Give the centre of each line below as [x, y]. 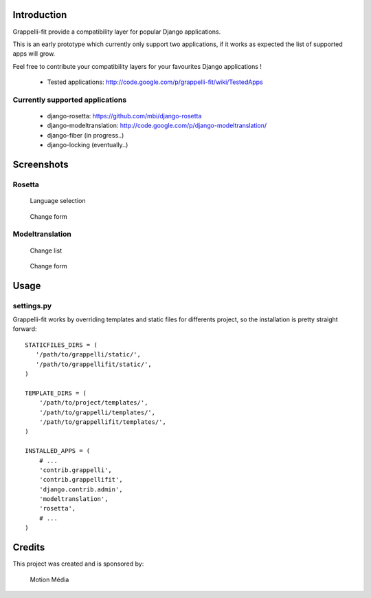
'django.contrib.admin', [81, 489]
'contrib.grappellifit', [81, 480]
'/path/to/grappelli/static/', [88, 355]
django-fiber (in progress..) [86, 135]
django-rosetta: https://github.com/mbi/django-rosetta [124, 116]
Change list [46, 250]
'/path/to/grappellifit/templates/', [102, 422]
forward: [25, 329]
